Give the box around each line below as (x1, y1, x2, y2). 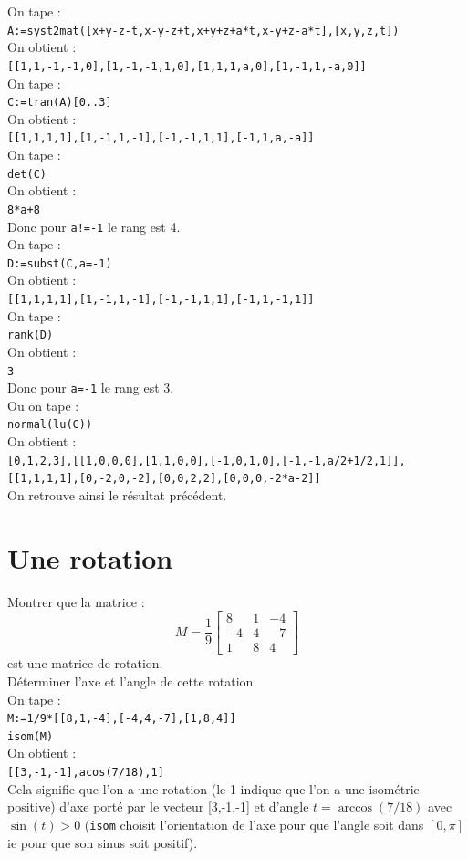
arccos (338, 801, 373, 815)
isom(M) (7, 729, 54, 743)
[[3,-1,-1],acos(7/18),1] (7, 766, 164, 780)
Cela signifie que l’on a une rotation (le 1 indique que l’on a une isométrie (7, 779, 420, 798)
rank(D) (7, 329, 54, 342)
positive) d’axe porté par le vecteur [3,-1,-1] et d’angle (7, 797, 309, 816)
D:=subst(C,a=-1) (7, 257, 112, 270)
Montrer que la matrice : (7, 592, 145, 611)
